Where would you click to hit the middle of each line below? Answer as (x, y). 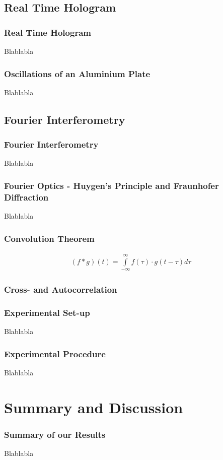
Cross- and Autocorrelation (61, 289)
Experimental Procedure (55, 353)
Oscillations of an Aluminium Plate (77, 73)
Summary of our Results (55, 434)
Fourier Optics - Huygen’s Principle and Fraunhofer (111, 185)
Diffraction (26, 197)
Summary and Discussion (94, 407)
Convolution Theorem (49, 238)
